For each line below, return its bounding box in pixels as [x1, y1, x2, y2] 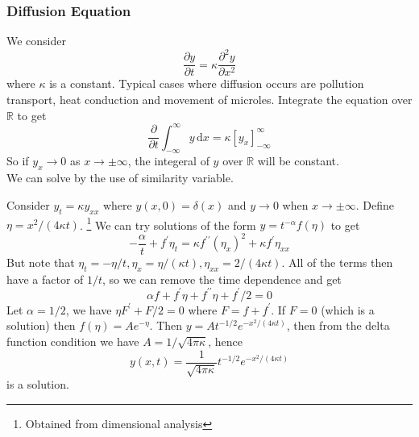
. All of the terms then [281, 253, 393, 270]
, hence [208, 333, 243, 350]
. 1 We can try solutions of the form [79, 214, 256, 233]
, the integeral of [127, 152, 209, 169]
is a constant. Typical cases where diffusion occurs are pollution [49, 75, 364, 92]
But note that [6, 253, 75, 270]
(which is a [321, 301, 375, 318]
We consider [6, 32, 67, 49]
